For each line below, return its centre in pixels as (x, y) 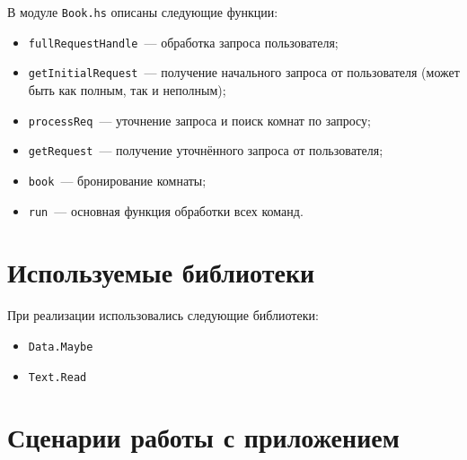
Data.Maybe (61, 347)
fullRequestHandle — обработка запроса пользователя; (183, 42)
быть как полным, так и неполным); (127, 89)
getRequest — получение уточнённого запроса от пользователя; (206, 150)
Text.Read (57, 377)
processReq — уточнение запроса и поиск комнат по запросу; (199, 120)
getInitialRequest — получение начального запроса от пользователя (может (244, 72)
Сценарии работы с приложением (203, 437)
